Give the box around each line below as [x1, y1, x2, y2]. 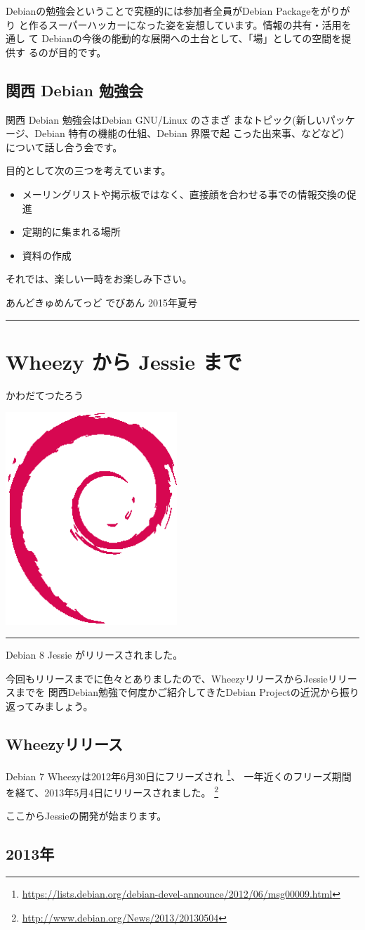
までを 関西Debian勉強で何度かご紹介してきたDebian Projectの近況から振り [15, 685, 359, 699]
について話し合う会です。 [6, 139, 123, 154]
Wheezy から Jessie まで [6, 347, 242, 375]
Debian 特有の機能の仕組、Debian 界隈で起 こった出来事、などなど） [34, 126, 350, 141]
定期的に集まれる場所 [22, 224, 121, 239]
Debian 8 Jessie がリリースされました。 [6, 647, 183, 662]
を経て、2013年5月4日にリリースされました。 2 [6, 783, 219, 799]
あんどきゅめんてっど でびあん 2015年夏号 [6, 295, 197, 309]
